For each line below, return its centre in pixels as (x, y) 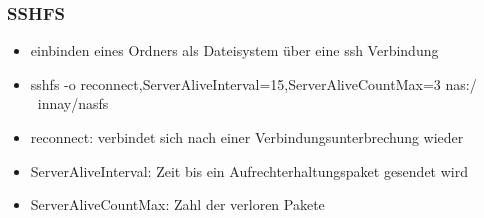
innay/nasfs (73, 103)
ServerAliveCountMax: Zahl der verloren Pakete (177, 204)
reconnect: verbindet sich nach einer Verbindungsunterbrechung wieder (247, 137)
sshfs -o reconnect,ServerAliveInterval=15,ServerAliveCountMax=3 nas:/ (253, 83)
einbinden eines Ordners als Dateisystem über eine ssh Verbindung (234, 50)
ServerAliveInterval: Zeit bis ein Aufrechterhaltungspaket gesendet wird (249, 170)
